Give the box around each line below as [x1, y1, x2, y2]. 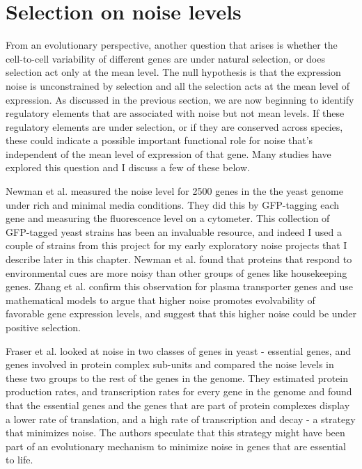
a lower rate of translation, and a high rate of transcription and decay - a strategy [6, 411, 356, 426]
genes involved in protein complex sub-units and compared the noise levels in [6, 357, 334, 372]
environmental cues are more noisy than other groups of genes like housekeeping [6, 265, 347, 280]
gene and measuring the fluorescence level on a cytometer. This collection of [6, 211, 330, 225]
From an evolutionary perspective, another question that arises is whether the [6, 38, 338, 52]
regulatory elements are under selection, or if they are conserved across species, [6, 119, 343, 134]
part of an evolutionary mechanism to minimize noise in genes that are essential [6, 438, 346, 453]
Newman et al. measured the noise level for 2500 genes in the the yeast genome [6, 184, 343, 198]
